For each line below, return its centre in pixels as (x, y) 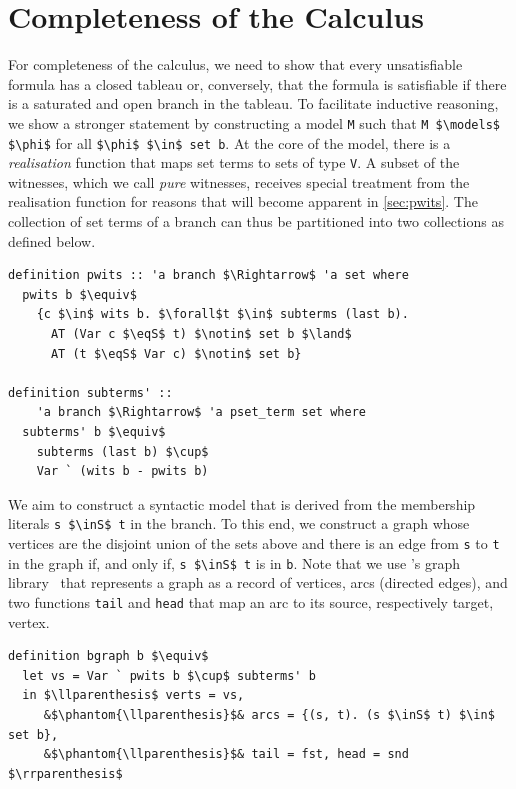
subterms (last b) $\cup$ (122, 451)
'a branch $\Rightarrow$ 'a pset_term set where (201, 412)
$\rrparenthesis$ (65, 773)
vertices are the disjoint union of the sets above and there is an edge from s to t (254, 543)
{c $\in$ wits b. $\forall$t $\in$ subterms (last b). (222, 314)
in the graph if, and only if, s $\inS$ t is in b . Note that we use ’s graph (234, 562)
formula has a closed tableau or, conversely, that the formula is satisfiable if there (257, 83)
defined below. (52, 240)
